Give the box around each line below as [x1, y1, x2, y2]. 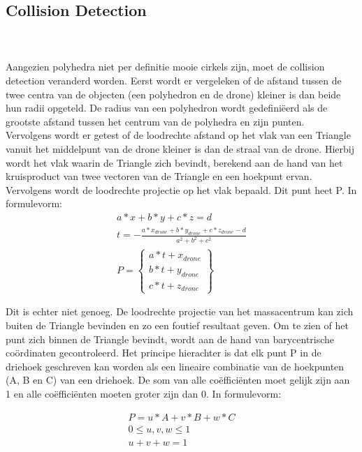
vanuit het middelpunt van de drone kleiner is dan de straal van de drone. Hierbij [6, 141, 354, 156]
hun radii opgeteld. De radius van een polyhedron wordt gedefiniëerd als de [6, 100, 328, 115]
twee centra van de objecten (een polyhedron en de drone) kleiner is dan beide [6, 86, 341, 101]
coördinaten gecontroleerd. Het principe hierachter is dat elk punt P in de [6, 345, 321, 360]
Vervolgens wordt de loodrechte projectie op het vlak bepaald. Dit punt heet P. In [6, 182, 357, 197]
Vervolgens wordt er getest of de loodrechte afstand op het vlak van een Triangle [6, 128, 351, 142]
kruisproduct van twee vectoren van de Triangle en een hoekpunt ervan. [6, 169, 312, 183]
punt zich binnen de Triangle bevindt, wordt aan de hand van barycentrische [6, 331, 335, 346]
